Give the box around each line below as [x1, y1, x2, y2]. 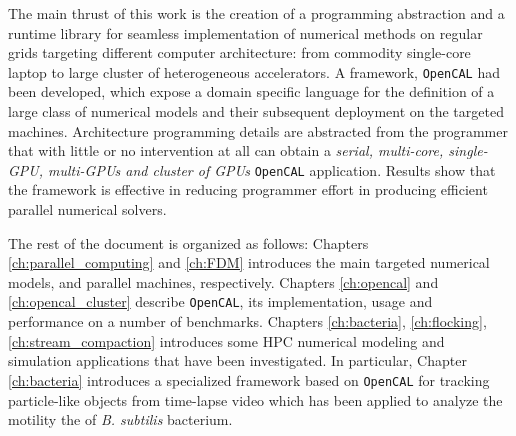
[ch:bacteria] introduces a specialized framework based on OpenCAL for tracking [8, 369, 490, 390]
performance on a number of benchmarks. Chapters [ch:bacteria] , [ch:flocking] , [8, 311, 487, 332]
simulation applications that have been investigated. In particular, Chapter [8, 350, 467, 371]
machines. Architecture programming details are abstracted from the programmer [8, 120, 508, 141]
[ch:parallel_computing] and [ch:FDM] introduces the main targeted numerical [8, 252, 490, 273]
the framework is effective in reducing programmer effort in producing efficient [8, 179, 488, 200]
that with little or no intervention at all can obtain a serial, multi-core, [8, 140, 444, 161]
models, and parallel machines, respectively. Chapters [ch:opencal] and [8, 271, 439, 292]
